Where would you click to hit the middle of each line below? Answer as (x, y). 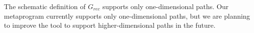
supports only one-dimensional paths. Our (165, 6)
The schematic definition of (45, 6)
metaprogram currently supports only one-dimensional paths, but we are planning (127, 16)
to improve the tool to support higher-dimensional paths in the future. (110, 25)
